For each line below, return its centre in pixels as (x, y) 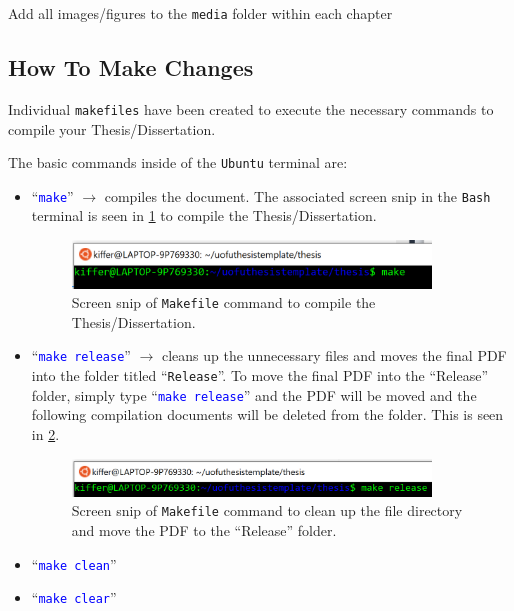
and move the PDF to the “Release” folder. (204, 530)
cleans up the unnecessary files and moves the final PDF (334, 355)
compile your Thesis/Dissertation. (112, 128)
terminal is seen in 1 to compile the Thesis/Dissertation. (204, 215)
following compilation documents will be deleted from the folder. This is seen (267, 414)
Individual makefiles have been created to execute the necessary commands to (251, 108)
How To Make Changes (131, 67)
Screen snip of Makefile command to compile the (223, 302)
